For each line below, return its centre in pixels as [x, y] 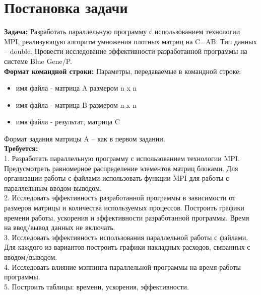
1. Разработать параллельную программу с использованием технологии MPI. [122, 158]
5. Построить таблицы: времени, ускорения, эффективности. [96, 286]
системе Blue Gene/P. [38, 61]
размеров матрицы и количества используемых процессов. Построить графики [124, 208]
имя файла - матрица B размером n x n [76, 104]
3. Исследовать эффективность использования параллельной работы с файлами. [126, 237]
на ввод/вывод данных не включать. [60, 227]
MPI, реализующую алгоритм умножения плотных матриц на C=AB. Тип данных [130, 41]
